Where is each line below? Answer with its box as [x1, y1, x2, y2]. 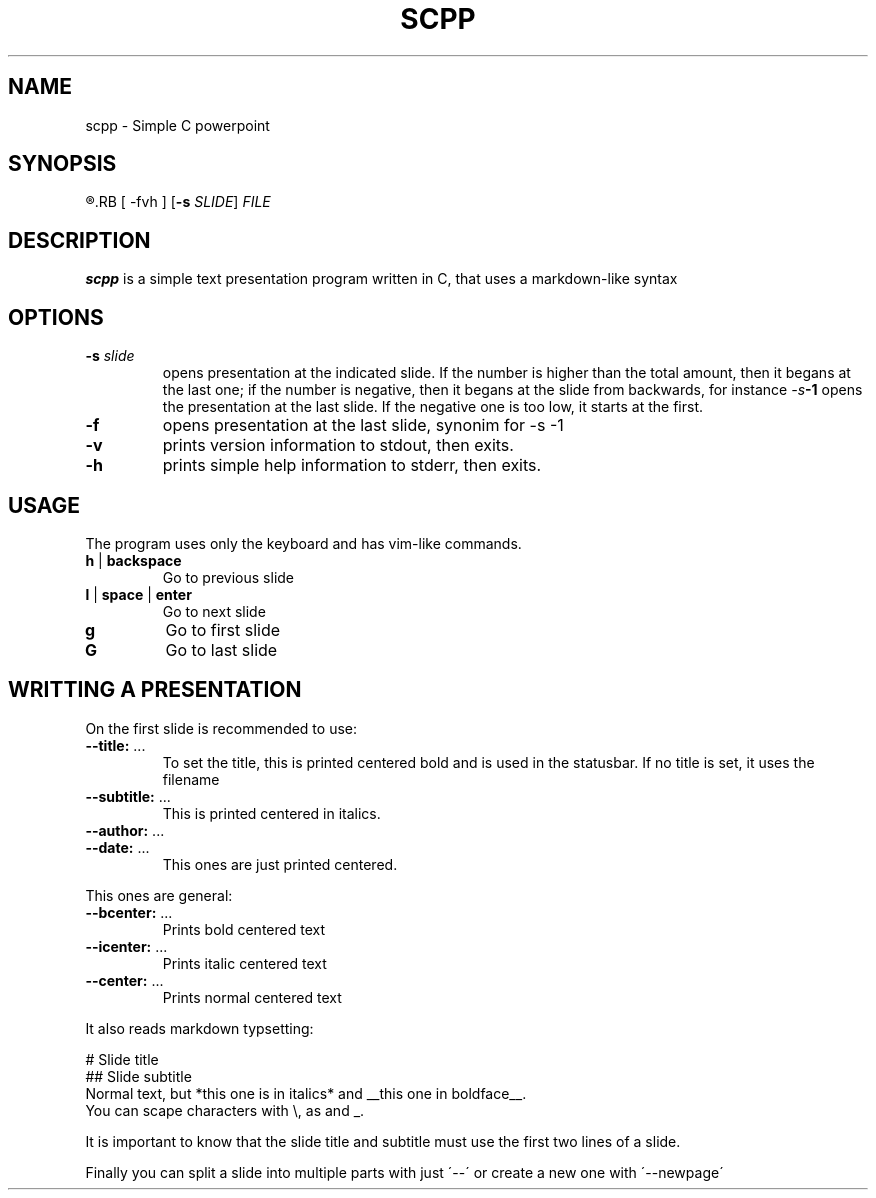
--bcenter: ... [85, 903, 173, 921]
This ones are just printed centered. [162, 855, 398, 873]
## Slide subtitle [85, 1067, 192, 1085]
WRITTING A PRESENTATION [8, 677, 302, 703]
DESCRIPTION [8, 227, 151, 253]
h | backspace [85, 551, 182, 569]
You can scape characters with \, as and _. [85, 1101, 365, 1119]
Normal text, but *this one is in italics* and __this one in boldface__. [85, 1084, 527, 1102]
